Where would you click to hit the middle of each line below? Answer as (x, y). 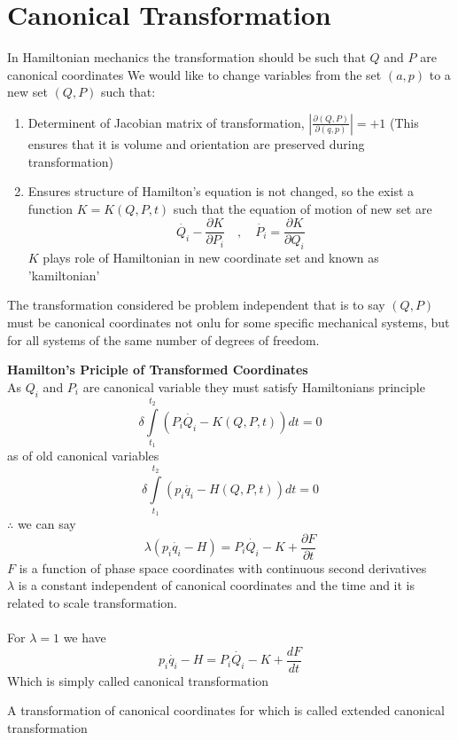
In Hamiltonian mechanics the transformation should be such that (186, 57)
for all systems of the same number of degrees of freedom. (163, 339)
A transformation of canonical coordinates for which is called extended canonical (226, 710)
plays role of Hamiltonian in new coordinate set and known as (211, 258)
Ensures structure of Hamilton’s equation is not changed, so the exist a (221, 191)
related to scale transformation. (92, 602)
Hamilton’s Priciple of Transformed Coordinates (158, 370)
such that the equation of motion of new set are (303, 208)
